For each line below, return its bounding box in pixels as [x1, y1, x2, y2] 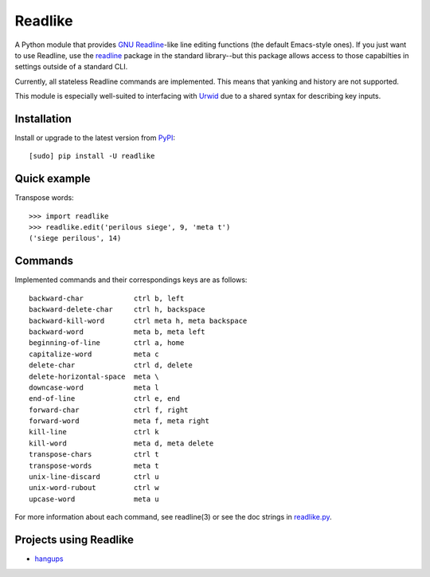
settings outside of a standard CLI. [14, 62, 128, 72]
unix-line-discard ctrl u [29, 473, 159, 481]
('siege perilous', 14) [29, 234, 122, 243]
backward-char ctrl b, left [29, 293, 185, 303]
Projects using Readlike [14, 533, 135, 547]
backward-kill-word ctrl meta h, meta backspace [29, 316, 248, 325]
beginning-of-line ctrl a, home [29, 339, 185, 347]
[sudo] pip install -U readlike [29, 151, 155, 161]
